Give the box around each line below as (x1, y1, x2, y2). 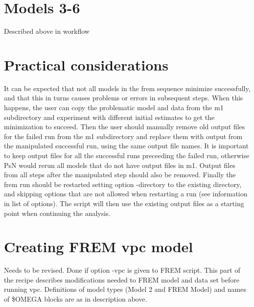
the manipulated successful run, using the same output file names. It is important (4, 141, 249, 151)
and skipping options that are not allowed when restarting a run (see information (4, 189, 248, 199)
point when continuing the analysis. (4, 208, 111, 218)
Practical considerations (4, 54, 168, 74)
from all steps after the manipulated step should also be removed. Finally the (4, 169, 236, 180)
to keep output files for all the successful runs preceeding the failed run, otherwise (4, 150, 250, 160)
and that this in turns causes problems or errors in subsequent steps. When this (4, 93, 243, 103)
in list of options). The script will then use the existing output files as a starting (4, 198, 244, 208)
